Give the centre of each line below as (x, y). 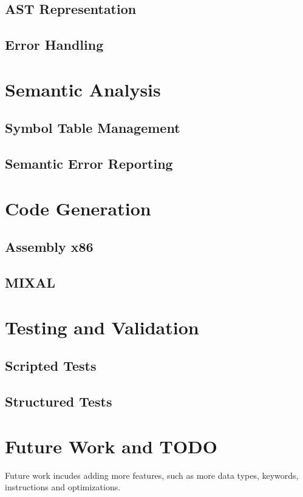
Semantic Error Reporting (89, 164)
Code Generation (78, 208)
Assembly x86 (49, 247)
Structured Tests (59, 401)
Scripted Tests (51, 366)
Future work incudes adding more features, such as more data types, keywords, (152, 475)
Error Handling (54, 45)
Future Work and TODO (111, 446)
